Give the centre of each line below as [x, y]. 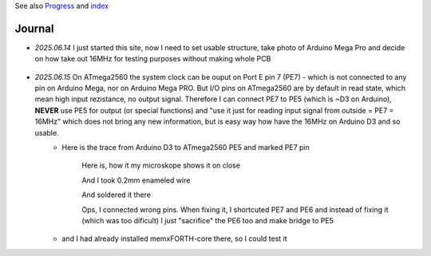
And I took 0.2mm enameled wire [136, 180]
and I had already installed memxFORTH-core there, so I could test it [174, 238]
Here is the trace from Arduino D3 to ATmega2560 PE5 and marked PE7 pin [186, 148]
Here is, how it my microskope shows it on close [161, 165]
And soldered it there [117, 195]
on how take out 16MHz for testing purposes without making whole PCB [153, 59]
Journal [34, 28]
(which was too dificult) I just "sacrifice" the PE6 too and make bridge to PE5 [208, 220]
